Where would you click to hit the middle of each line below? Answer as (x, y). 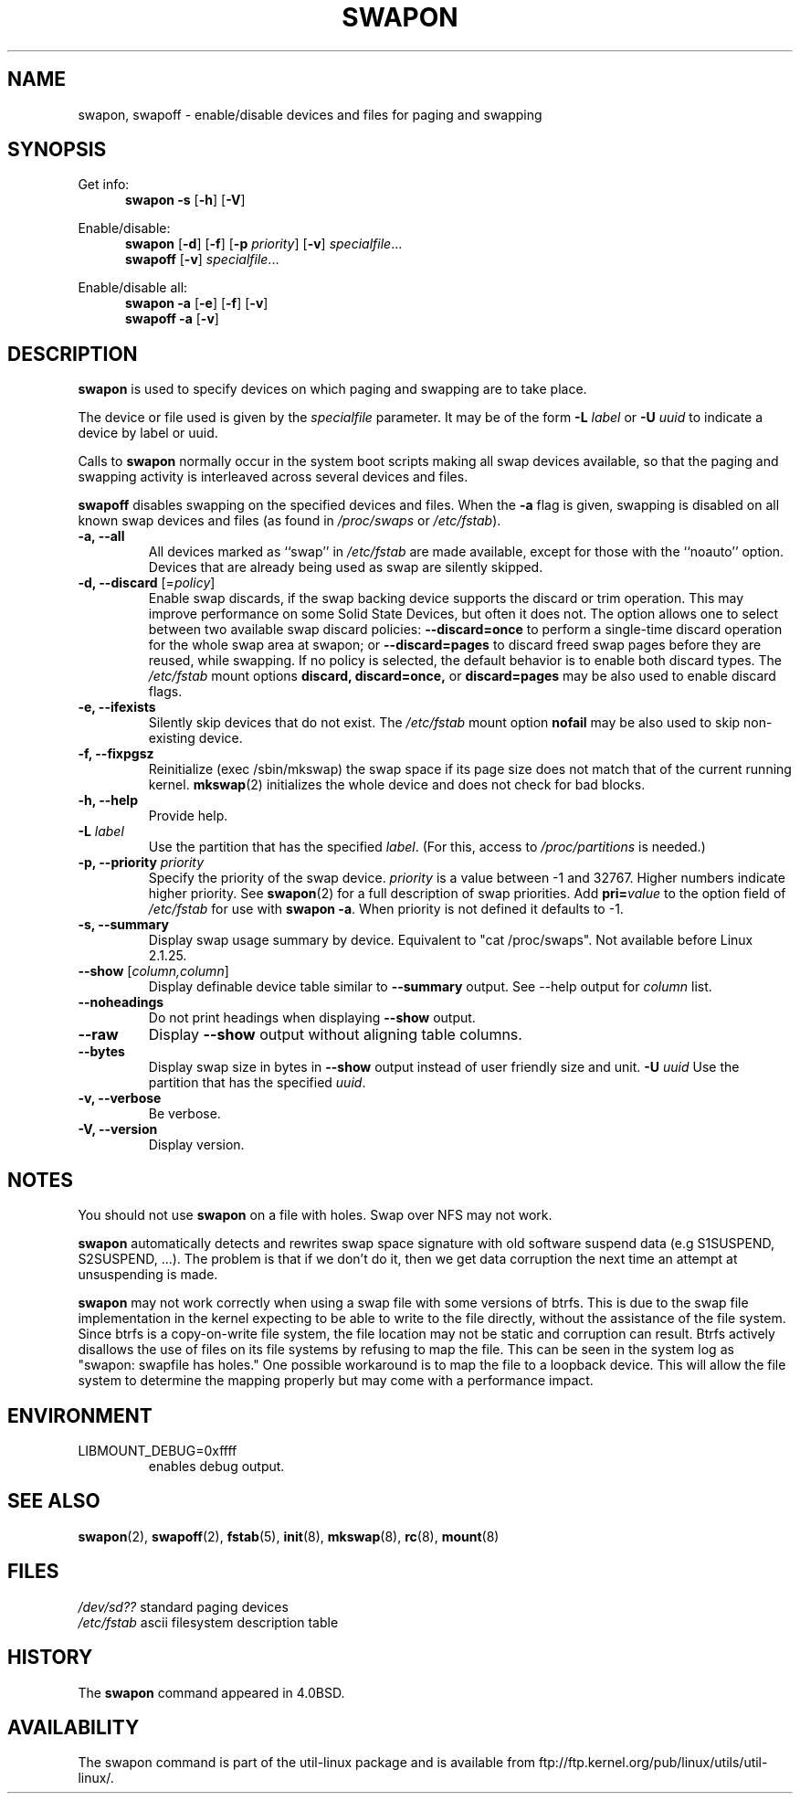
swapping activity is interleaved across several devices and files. (273, 477)
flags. (165, 692)
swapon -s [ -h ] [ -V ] (185, 200)
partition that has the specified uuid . (257, 1083)
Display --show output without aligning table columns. (335, 1035)
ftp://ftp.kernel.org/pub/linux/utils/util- (653, 1763)
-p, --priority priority (141, 863)
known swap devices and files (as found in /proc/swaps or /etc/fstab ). (289, 521)
